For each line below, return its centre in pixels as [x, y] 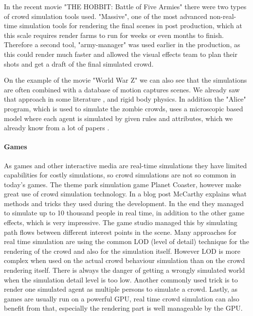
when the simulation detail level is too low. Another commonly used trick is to [121, 279]
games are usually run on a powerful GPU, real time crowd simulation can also [122, 298]
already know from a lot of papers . [57, 128]
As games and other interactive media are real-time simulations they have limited [126, 165]
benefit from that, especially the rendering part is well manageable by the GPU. [123, 308]
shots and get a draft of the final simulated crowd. [79, 63]
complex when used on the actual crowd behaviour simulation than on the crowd [125, 260]
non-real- [223, 16]
